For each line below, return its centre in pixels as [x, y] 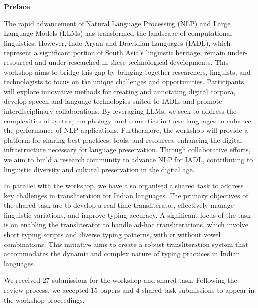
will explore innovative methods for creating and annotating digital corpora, [120, 91]
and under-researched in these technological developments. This [132, 62]
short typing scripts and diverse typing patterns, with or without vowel [112, 234]
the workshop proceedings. [44, 299]
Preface [17, 6]
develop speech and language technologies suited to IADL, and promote [113, 101]
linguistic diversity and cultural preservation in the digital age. [99, 169]
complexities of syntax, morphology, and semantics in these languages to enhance [128, 120]
